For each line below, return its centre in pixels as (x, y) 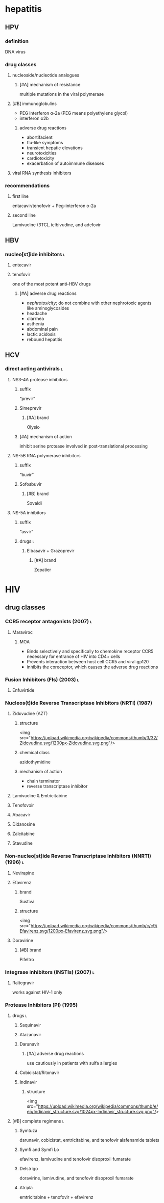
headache (37, 314)
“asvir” (26, 531)
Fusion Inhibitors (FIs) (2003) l (42, 680)
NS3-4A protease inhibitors (40, 379)
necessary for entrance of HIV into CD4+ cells (73, 656)
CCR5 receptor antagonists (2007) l (48, 622)
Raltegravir (23, 983)
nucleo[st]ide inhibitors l (35, 254)
